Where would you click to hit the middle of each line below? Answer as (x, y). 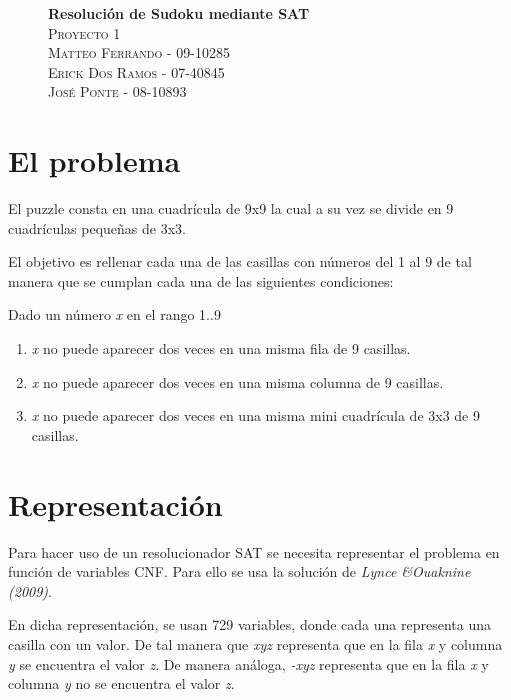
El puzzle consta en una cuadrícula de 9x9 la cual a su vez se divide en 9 (231, 208)
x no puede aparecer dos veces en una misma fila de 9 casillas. (221, 348)
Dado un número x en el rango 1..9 (114, 314)
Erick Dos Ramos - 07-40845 (136, 71)
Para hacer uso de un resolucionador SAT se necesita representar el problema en (254, 551)
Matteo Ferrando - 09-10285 (139, 52)
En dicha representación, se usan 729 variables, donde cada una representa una (249, 624)
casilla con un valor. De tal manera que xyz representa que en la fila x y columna (255, 643)
